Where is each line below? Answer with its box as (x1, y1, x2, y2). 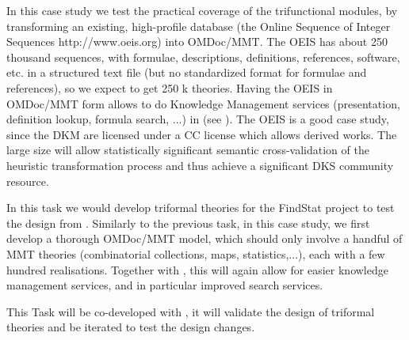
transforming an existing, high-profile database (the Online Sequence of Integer (6, 17, 391, 34)
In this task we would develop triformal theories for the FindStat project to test (6, 199, 395, 216)
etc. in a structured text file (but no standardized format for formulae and (6, 64, 367, 81)
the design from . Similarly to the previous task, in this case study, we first (6, 214, 370, 231)
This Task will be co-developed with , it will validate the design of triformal (6, 303, 375, 319)
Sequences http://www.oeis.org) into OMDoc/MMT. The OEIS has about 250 (6, 33, 388, 50)
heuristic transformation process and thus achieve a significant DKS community (6, 157, 394, 173)
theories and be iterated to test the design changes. (6, 319, 255, 335)
